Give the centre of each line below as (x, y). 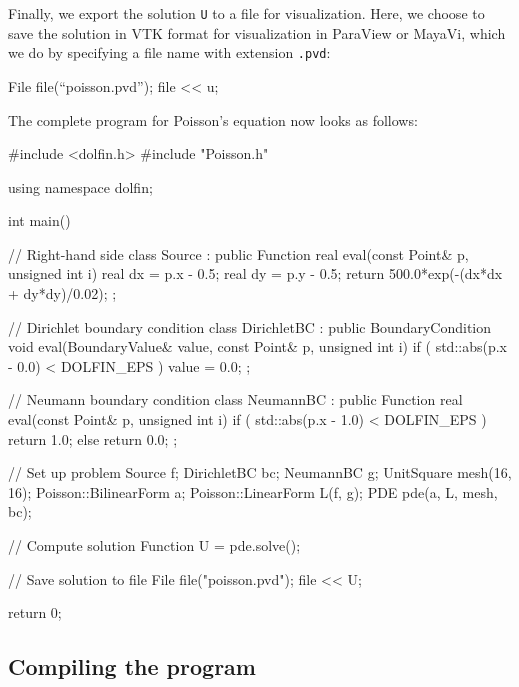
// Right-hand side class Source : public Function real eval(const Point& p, (238, 253)
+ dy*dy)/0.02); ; (62, 293)
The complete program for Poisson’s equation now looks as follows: (213, 119)
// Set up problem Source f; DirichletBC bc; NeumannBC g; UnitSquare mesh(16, (260, 472)
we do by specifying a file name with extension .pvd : (169, 52)
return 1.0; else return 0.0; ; (93, 438)
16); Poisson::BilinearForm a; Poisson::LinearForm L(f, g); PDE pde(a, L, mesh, (253, 491)
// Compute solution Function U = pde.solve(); (154, 545)
